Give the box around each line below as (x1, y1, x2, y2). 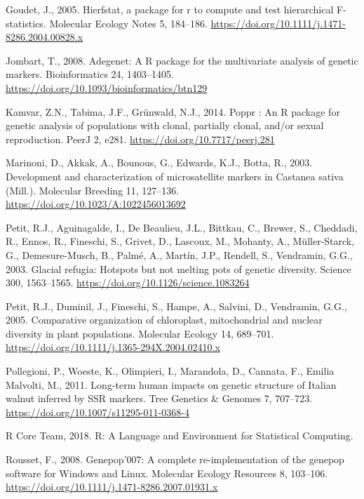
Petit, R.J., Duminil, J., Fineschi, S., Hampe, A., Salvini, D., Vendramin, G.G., (6, 298, 347, 313)
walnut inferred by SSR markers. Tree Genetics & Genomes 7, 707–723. (6, 391, 313, 406)
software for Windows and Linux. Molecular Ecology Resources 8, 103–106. (6, 465, 328, 480)
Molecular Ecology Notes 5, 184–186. (49, 15, 208, 30)
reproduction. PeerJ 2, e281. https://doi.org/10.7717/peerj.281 (6, 131, 275, 146)
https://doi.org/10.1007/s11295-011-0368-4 (6, 404, 189, 419)
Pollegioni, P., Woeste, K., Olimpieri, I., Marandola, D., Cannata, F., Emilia (6, 364, 335, 378)
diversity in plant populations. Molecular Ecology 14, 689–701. (6, 326, 274, 340)
